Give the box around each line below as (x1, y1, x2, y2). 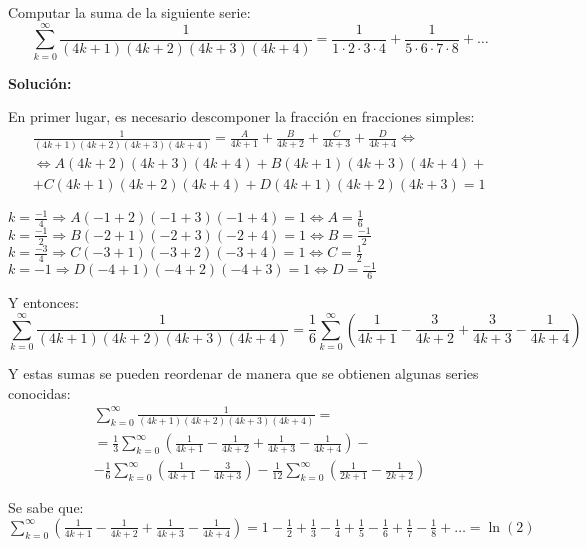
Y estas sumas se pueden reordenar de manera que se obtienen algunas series (8, 363, 479, 384)
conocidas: (8, 382, 71, 403)
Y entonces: (8, 292, 79, 313)
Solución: (8, 72, 72, 93)
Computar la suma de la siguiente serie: (8, 2, 251, 22)
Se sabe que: (8, 497, 84, 518)
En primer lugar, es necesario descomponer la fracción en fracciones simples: (8, 106, 475, 127)
